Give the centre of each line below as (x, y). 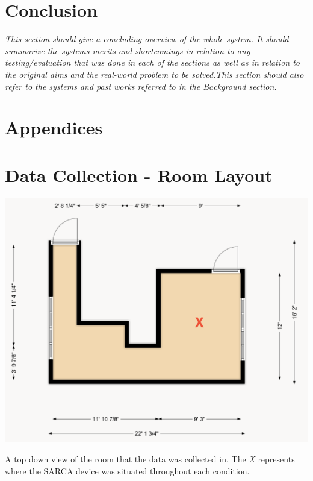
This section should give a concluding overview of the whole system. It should (147, 39)
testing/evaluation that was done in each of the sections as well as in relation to (153, 62)
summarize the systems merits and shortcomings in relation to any (128, 50)
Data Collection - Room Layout (139, 174)
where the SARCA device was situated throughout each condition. (127, 470)
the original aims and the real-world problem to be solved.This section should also (154, 74)
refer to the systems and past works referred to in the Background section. (141, 86)
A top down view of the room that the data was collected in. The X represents (150, 459)
